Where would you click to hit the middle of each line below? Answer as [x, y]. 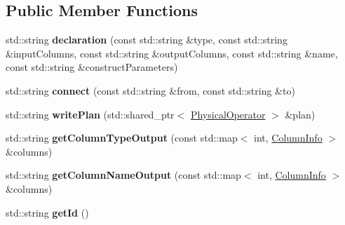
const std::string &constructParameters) [92, 67]
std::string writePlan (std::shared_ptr [90, 114]
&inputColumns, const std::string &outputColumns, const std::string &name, [172, 53]
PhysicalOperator [228, 114]
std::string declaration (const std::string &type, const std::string [147, 40]
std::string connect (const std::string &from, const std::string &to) [150, 90]
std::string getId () [47, 212]
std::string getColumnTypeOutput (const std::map [122, 138]
